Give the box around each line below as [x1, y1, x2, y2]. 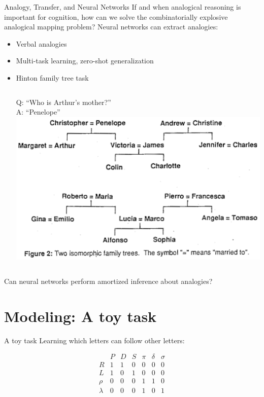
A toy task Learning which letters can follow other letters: [4, 335, 185, 345]
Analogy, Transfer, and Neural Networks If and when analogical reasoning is [4, 2, 241, 12]
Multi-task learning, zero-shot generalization [16, 55, 154, 66]
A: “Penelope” [16, 106, 60, 117]
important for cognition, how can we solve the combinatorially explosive [4, 11, 228, 22]
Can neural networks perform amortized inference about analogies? [4, 275, 213, 286]
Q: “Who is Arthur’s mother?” [16, 96, 111, 107]
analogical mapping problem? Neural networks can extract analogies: [4, 21, 218, 32]
